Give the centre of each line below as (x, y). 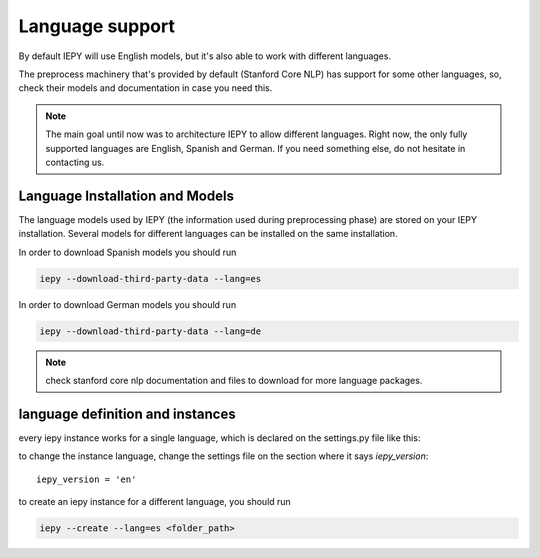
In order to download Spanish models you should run (127, 252)
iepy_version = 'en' (86, 479)
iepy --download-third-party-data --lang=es (150, 278)
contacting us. (75, 162)
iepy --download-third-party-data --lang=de (150, 331)
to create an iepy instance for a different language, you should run (155, 501)
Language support (96, 26)
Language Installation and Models (126, 195)
